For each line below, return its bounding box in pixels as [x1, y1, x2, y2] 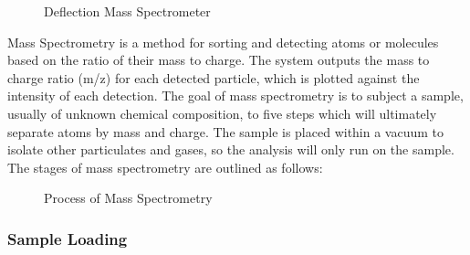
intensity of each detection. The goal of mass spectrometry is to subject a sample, [7, 86, 464, 105]
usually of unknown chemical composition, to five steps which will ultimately [7, 103, 437, 122]
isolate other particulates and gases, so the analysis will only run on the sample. [7, 140, 454, 159]
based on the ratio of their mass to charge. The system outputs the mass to [7, 50, 430, 69]
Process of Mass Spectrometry [44, 188, 213, 207]
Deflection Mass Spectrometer [44, 2, 211, 20]
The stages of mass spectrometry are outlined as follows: [7, 157, 323, 176]
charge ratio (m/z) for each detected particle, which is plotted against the [7, 68, 420, 87]
